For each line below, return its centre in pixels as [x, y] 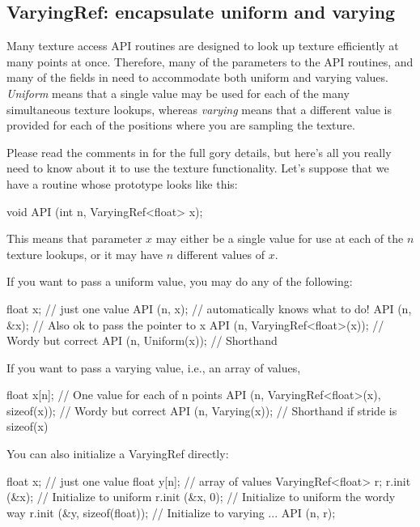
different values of [221, 254]
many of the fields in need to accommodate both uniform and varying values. [197, 77]
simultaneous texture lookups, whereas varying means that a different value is [199, 109]
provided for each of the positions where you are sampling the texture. [181, 125]
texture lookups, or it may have [85, 254]
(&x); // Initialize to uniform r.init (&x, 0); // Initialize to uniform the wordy [201, 497]
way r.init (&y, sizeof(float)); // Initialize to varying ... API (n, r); [171, 512]
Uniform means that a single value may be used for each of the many [178, 93]
